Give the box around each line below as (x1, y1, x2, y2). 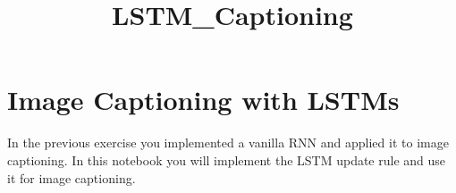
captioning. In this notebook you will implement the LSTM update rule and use (7, 150, 446, 169)
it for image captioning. (7, 168, 136, 187)
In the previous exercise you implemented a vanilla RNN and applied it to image (7, 133, 449, 152)
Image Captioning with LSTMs (7, 81, 400, 118)
